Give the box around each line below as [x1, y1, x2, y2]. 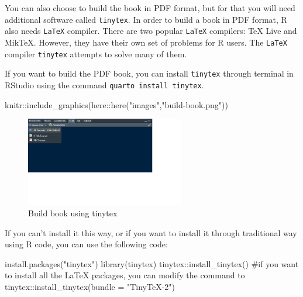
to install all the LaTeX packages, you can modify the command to [5, 269, 245, 281]
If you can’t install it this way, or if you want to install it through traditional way [5, 226, 297, 239]
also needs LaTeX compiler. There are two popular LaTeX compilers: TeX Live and [5, 25, 297, 37]
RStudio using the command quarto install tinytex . [5, 78, 204, 91]
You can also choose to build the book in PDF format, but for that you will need [5, 2, 295, 13]
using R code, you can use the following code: [5, 238, 168, 250]
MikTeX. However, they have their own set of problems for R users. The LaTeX [5, 36, 287, 48]
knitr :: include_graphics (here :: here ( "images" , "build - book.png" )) [5, 98, 228, 110]
